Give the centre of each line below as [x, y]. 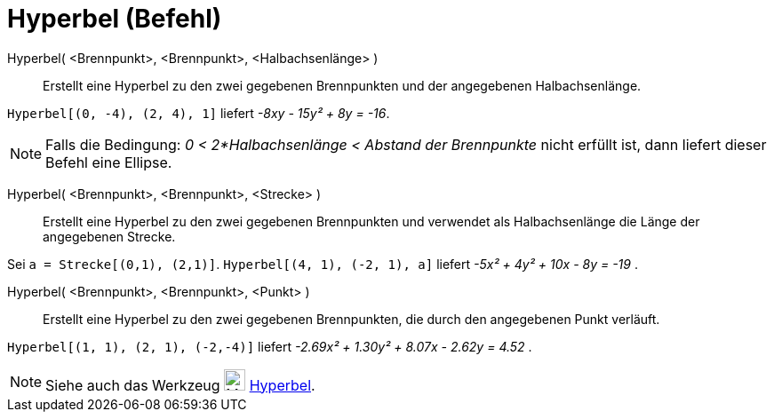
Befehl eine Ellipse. [109, 162]
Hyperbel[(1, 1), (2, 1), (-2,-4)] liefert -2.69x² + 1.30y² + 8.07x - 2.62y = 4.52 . [270, 346]
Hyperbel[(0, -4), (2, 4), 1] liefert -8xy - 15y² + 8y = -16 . [199, 113]
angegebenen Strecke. [109, 236]
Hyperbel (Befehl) [115, 19]
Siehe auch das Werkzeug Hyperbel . [180, 385]
